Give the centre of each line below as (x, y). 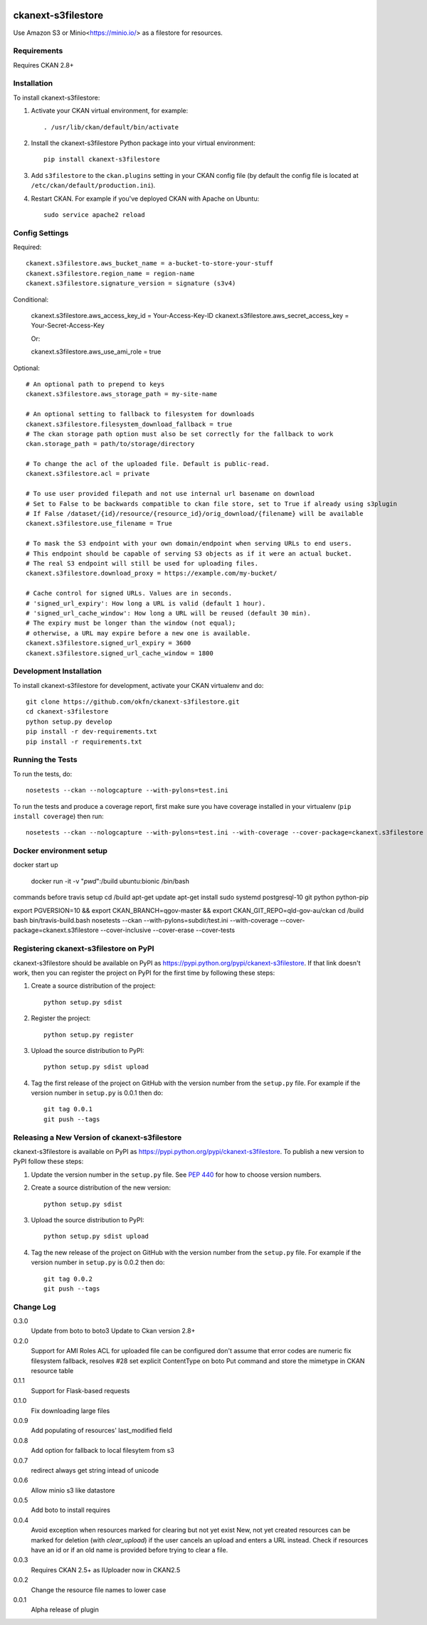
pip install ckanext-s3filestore (102, 159)
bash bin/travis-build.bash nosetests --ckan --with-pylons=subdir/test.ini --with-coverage (146, 921)
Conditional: (31, 300)
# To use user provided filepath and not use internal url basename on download (170, 494)
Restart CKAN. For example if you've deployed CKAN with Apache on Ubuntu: (145, 199)
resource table (52, 1370)
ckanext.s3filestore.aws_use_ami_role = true (96, 351)
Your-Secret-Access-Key (68, 325)
